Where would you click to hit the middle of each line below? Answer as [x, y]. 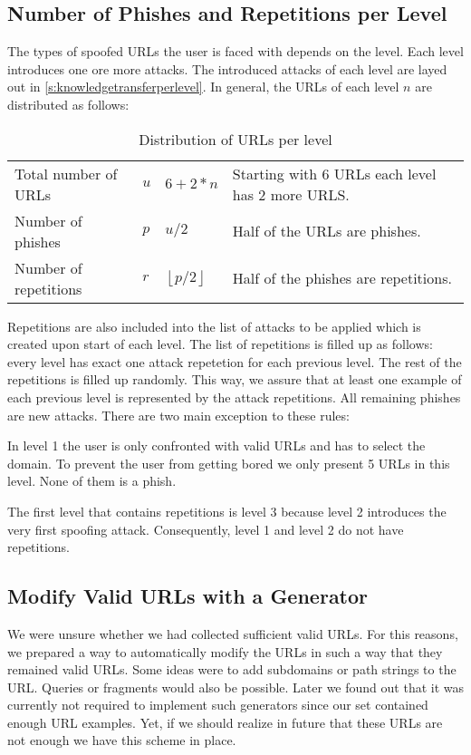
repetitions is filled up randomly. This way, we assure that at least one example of [235, 379]
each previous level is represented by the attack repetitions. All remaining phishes [234, 397]
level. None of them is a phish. [92, 481]
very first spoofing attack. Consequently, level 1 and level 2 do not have [206, 529]
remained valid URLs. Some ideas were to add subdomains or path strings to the [232, 669]
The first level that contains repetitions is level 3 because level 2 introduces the [227, 511]
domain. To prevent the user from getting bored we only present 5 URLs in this [229, 463]
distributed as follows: [68, 104]
